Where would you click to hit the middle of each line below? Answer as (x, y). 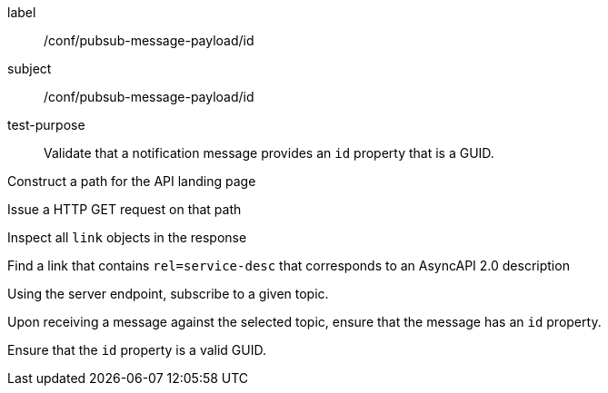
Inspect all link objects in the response (127, 237)
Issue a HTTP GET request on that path (125, 209)
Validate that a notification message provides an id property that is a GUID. (269, 153)
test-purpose (46, 125)
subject (30, 69)
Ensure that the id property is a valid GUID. (137, 350)
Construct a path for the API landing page (132, 181)
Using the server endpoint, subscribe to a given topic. (168, 294)
